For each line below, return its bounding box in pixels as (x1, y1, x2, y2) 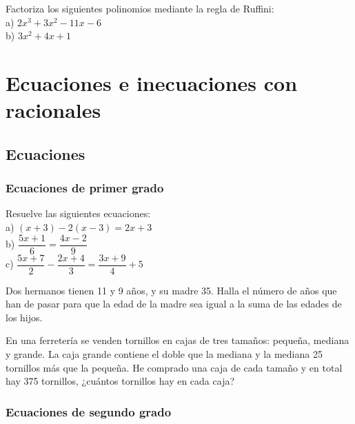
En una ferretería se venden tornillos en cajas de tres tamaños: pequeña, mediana (6, 333, 349, 347)
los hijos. (6, 310, 43, 324)
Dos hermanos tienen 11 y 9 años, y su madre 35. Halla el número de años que (6, 283, 337, 297)
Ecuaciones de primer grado (6, 179, 164, 196)
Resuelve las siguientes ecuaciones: (6, 206, 151, 221)
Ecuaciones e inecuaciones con (6, 68, 298, 97)
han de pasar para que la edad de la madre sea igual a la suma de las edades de (6, 296, 342, 311)
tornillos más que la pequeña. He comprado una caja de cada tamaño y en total (6, 360, 343, 374)
